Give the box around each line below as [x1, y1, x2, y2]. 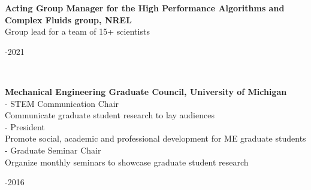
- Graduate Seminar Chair [5, 143, 101, 156]
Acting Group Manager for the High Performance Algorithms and [5, 2, 285, 14]
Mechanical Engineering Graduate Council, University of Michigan [5, 85, 287, 97]
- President [5, 120, 45, 133]
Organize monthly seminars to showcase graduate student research [5, 155, 249, 168]
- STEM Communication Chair [5, 97, 119, 109]
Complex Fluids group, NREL [5, 13, 132, 26]
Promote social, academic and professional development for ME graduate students [5, 132, 306, 145]
